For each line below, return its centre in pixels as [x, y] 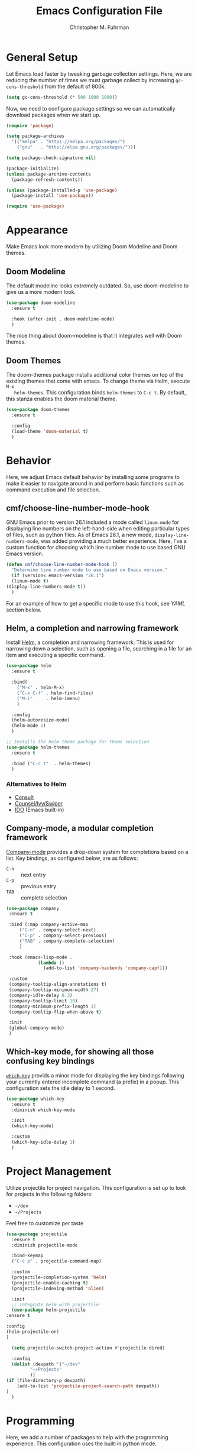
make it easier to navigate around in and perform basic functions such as [95, 483]
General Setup [42, 57]
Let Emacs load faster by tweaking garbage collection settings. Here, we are [99, 74]
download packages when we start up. [53, 115]
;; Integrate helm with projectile [55, 1305]
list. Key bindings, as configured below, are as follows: [72, 858]
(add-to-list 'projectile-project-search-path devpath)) [88, 1386]
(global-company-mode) [37, 1028]
